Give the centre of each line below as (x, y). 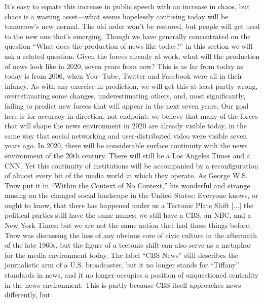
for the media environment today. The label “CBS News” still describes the (122, 255)
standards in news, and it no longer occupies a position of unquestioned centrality (132, 275)
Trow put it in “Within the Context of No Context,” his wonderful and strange (127, 185)
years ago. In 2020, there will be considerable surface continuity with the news (126, 145)
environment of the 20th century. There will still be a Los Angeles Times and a (127, 155)
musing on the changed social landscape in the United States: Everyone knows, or (131, 195)
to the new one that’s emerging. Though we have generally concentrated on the (128, 36)
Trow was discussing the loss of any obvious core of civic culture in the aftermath (131, 235)
